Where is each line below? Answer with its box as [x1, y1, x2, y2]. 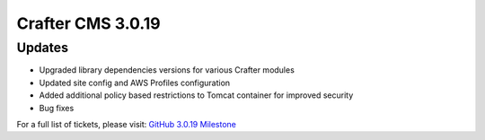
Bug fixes [39, 102, 75, 113]
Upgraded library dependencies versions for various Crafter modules [39, 65, 295, 75]
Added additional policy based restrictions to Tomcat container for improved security [39, 90, 354, 101]
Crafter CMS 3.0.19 [16, 13, 161, 33]
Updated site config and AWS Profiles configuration [39, 77, 231, 88]
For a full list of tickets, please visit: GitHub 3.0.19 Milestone [16, 118, 237, 129]
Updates [16, 39, 69, 56]
